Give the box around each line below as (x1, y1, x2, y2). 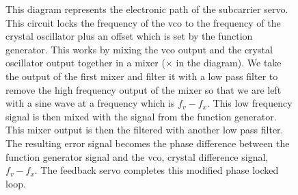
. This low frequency (206, 96, 293, 110)
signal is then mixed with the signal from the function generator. (5, 109, 277, 123)
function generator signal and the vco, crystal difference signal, (5, 149, 269, 164)
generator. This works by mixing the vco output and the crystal (5, 42, 273, 56)
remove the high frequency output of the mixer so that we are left (5, 82, 282, 96)
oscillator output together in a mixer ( (5, 55, 165, 70)
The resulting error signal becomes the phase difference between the (5, 135, 290, 150)
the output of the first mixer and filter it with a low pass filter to (5, 68, 278, 83)
